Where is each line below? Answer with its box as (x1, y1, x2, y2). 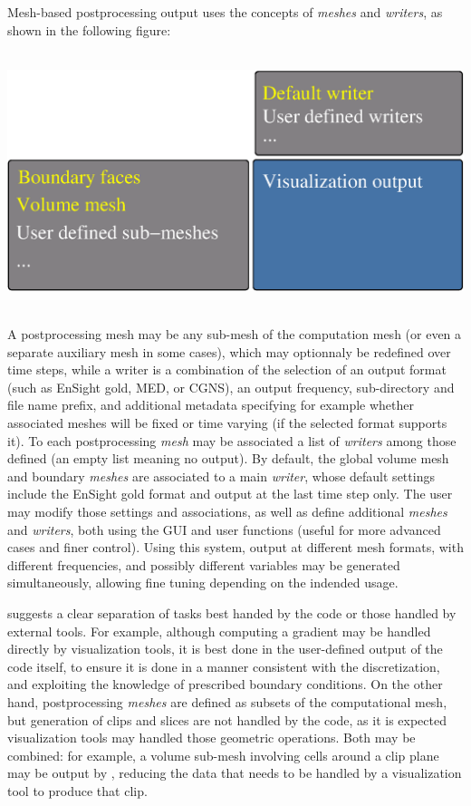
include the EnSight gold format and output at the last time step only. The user (7, 484, 453, 503)
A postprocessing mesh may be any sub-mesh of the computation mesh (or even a (7, 325, 462, 344)
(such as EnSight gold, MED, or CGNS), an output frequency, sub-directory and (7, 377, 455, 396)
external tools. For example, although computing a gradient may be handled (7, 621, 431, 640)
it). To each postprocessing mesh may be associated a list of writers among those (7, 431, 457, 450)
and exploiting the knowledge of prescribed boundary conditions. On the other (7, 675, 443, 694)
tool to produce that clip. (7, 781, 148, 800)
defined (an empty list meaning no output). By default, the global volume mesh (7, 449, 449, 468)
